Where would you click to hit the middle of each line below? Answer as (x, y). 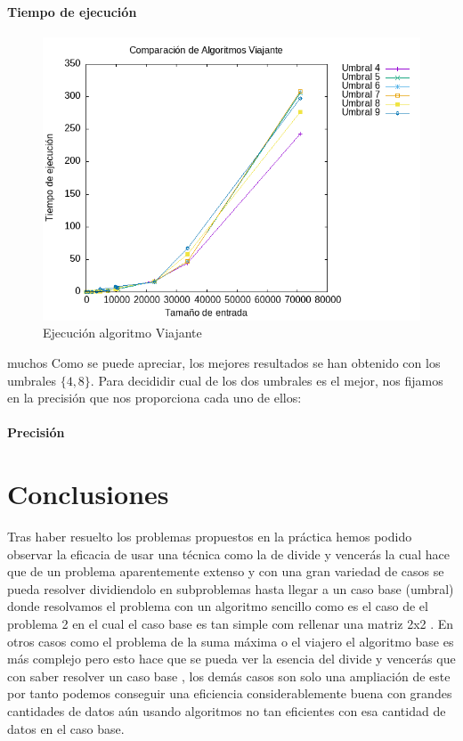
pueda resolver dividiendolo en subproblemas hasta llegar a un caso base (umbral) (231, 588)
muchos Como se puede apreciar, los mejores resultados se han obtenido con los (224, 362)
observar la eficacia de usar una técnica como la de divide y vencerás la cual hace (228, 554)
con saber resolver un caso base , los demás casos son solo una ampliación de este (229, 676)
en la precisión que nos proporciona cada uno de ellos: (154, 398)
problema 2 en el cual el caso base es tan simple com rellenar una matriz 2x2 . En (231, 624)
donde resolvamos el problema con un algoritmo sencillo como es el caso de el (218, 606)
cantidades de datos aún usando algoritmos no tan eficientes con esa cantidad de (227, 711)
